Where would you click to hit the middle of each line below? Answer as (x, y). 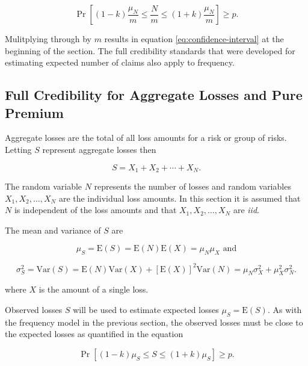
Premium (34, 112)
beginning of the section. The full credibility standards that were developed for (150, 50)
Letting (18, 149)
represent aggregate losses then (99, 149)
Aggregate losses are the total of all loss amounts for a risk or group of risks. (146, 138)
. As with (285, 310)
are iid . (246, 210)
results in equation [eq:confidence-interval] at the (194, 39)
